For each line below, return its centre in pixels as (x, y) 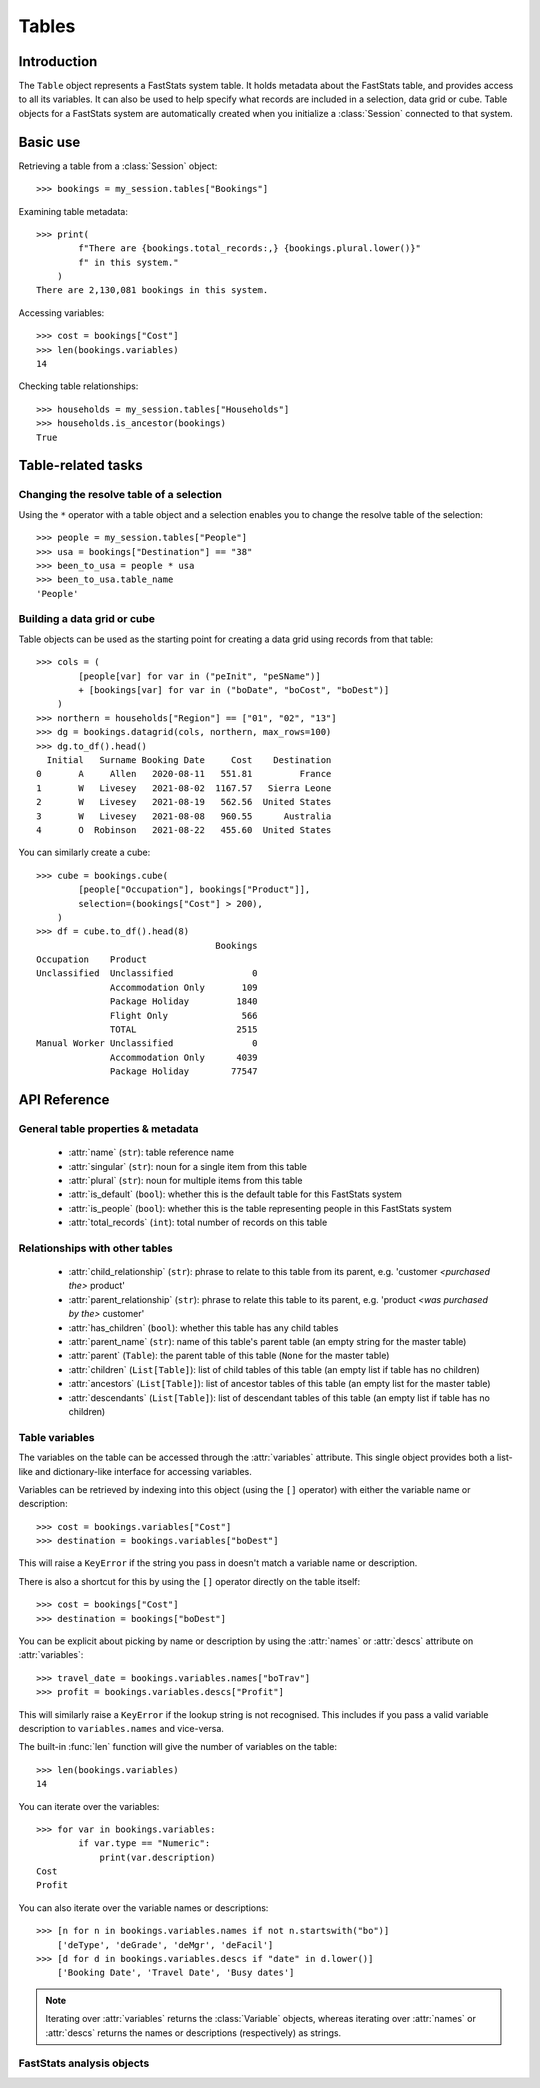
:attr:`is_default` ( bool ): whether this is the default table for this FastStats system (235, 1194)
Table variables (56, 1437)
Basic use (49, 141)
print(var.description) (157, 1857)
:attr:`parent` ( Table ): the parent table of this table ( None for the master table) (229, 1356)
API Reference (64, 1099)
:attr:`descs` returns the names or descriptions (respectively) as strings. (193, 2032)
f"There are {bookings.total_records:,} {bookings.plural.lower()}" (250, 248)
